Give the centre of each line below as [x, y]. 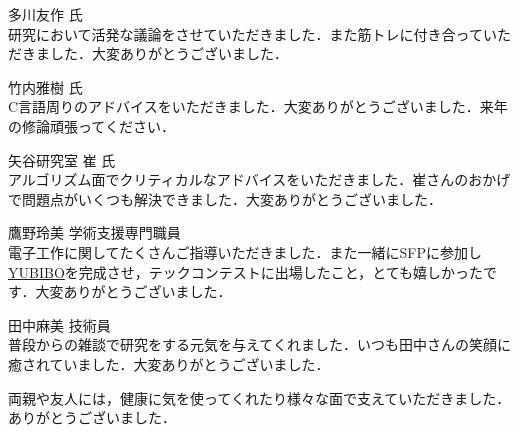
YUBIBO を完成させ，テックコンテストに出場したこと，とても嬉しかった [246, 271]
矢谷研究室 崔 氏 [62, 159]
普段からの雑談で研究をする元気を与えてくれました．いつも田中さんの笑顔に [259, 344]
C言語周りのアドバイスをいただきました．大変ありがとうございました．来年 [258, 106]
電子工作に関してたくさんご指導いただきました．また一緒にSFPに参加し [245, 251]
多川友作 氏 [45, 14]
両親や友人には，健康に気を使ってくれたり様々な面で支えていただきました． [259, 397]
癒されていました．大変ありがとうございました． [169, 363]
